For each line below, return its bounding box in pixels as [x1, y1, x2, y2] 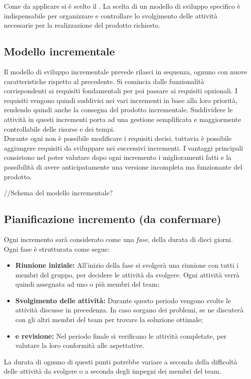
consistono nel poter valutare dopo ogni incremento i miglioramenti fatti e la [4, 152, 232, 162]
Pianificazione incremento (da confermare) [4, 211, 221, 226]
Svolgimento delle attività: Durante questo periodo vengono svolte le [15, 295, 231, 305]
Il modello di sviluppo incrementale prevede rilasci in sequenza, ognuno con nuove [4, 66, 247, 76]
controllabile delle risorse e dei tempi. [4, 123, 115, 134]
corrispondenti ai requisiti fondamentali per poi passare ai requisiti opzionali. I [4, 86, 237, 96]
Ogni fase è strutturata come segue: [4, 243, 110, 254]
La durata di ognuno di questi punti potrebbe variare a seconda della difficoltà [4, 356, 237, 366]
